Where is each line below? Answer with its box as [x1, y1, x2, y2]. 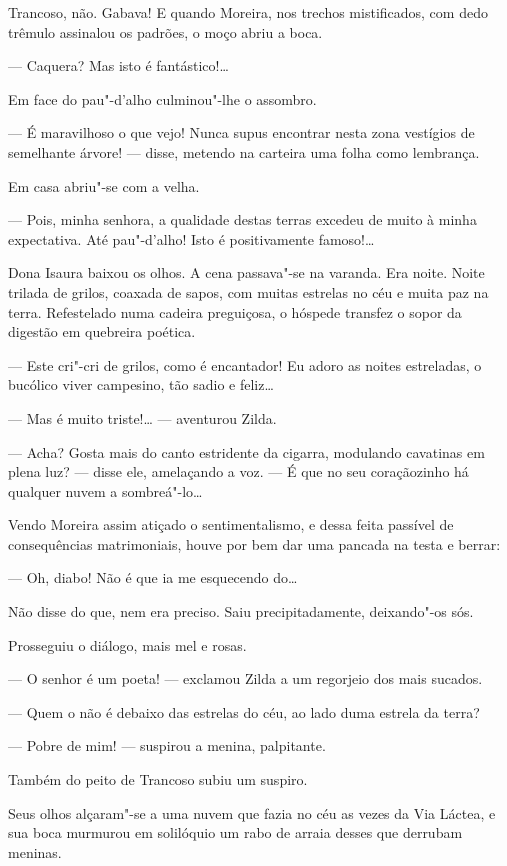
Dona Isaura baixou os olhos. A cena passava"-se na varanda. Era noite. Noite [8, 262, 485, 283]
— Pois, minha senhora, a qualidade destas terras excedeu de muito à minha [8, 209, 477, 230]
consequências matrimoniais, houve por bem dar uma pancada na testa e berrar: [8, 533, 501, 554]
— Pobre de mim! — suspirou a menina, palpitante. [8, 735, 326, 756]
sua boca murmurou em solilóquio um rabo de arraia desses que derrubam [8, 822, 463, 843]
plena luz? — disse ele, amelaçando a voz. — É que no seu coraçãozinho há [8, 461, 469, 482]
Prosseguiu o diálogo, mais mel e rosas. [8, 634, 247, 655]
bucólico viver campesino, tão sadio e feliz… [8, 374, 274, 395]
